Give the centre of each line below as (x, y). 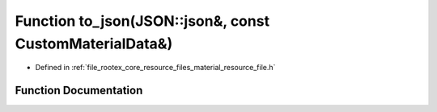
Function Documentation (79, 91)
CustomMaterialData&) (94, 44)
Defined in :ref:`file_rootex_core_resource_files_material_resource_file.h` (155, 68)
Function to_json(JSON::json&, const (142, 21)
